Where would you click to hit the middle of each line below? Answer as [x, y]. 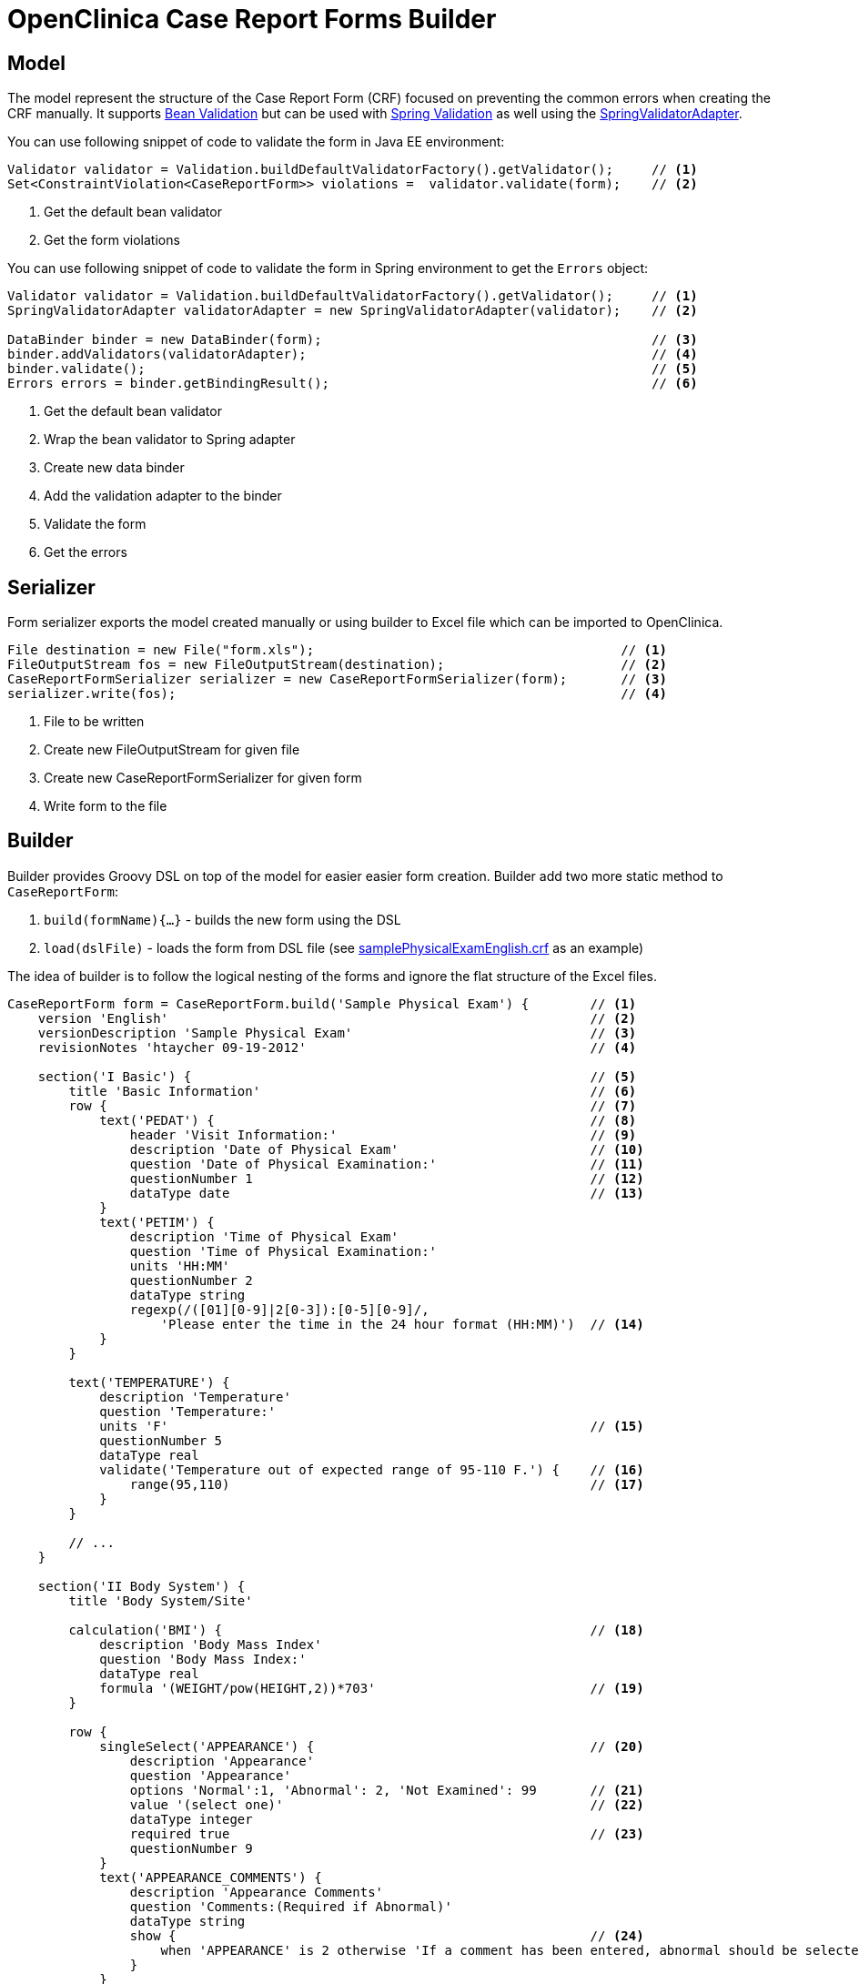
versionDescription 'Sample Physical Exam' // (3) [337, 1032]
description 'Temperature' [195, 1397]
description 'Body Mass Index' [211, 1644]
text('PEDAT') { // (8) [368, 1120]
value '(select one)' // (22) [387, 1804]
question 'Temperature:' [188, 1411]
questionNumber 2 [191, 1280]
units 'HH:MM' [180, 1265]
